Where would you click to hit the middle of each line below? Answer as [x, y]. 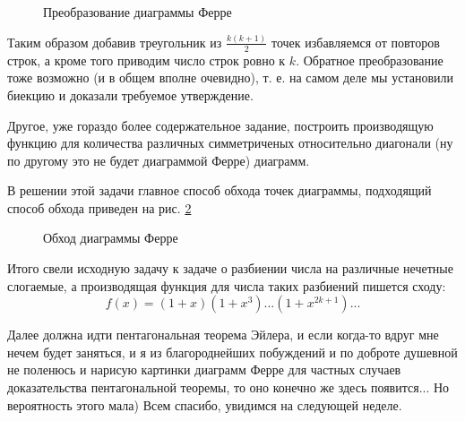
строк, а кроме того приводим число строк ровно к [146, 60]
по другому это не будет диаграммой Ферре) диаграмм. [159, 160]
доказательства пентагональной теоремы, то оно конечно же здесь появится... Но [228, 387]
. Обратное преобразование [370, 60]
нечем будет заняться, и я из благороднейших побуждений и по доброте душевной [232, 352]
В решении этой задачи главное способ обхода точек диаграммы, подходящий [220, 190]
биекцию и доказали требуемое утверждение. [130, 95]
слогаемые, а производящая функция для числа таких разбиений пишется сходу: [227, 285]
